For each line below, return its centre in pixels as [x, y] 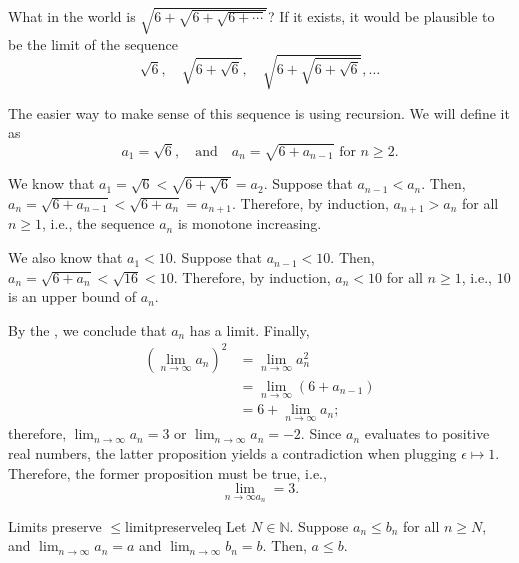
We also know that [65, 257]
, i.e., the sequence [98, 223]
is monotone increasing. [249, 223]
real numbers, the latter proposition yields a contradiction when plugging [232, 453]
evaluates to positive [427, 433]
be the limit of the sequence [93, 43]
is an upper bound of [72, 296]
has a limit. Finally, [249, 329]
